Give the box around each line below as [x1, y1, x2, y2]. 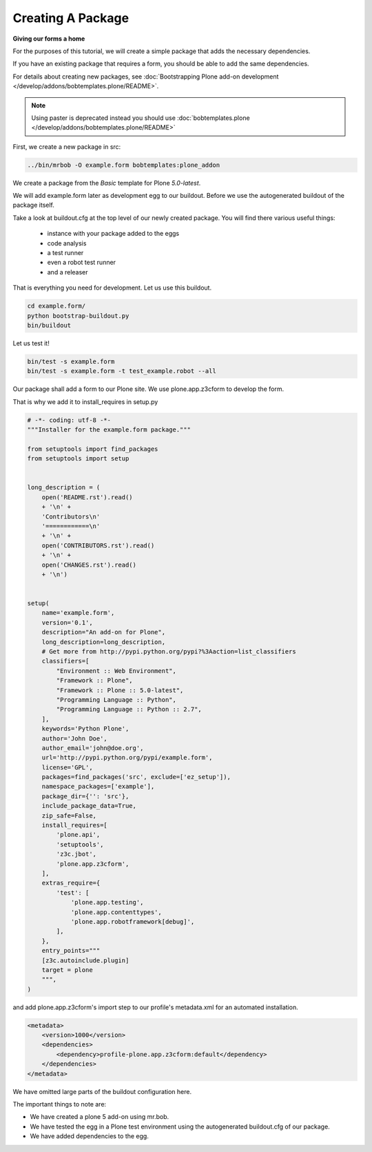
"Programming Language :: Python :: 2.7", [56, 705, 203, 714]
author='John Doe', [41, 734, 108, 742]
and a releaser [47, 267, 89, 276]
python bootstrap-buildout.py [27, 312, 130, 320]
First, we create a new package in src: [12, 142, 121, 151]
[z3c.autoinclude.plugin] [41, 956, 130, 964]
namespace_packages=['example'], [41, 782, 155, 791]
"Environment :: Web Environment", [56, 667, 177, 675]
